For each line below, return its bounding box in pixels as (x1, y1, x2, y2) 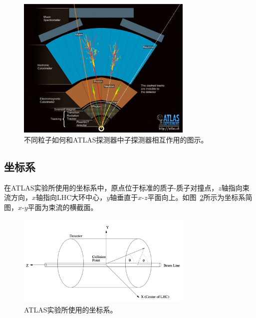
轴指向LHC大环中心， (36, 192, 107, 202)
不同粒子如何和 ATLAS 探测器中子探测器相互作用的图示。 (24, 134, 208, 145)
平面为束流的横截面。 (27, 202, 98, 212)
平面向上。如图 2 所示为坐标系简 (147, 192, 253, 202)
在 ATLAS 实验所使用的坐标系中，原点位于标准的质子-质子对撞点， (4, 182, 219, 192)
